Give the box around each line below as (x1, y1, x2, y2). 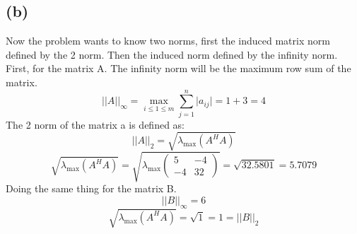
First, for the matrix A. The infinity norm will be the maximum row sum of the (6, 61, 351, 76)
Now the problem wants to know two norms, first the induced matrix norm (6, 33, 330, 48)
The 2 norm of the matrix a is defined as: (6, 117, 185, 131)
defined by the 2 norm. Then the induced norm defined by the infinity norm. (6, 47, 338, 62)
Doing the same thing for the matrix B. (6, 181, 177, 196)
